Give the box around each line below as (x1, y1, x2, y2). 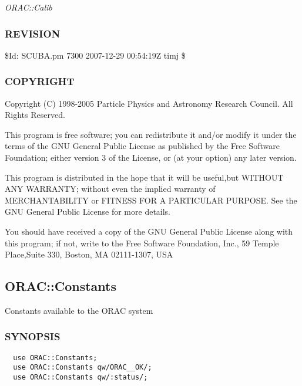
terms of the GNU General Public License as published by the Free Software (5, 140, 280, 152)
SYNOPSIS (5, 329, 61, 344)
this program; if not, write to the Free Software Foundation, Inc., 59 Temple (5, 236, 279, 249)
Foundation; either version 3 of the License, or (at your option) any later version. (5, 151, 297, 163)
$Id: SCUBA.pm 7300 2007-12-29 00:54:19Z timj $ (5, 49, 186, 61)
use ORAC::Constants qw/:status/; (13, 373, 148, 382)
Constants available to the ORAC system (5, 304, 153, 316)
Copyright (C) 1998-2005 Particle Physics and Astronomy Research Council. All (5, 97, 293, 109)
